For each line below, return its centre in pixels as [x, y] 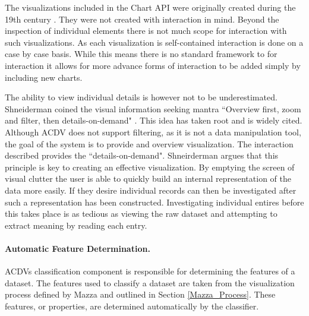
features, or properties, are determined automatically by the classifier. [132, 306]
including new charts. [44, 77]
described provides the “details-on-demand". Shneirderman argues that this [142, 155]
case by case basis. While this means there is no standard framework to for [141, 54]
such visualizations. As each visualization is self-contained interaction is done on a [154, 42]
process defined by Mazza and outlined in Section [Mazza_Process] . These [140, 294]
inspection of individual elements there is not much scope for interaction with [146, 31]
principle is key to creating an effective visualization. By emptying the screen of [150, 167]
